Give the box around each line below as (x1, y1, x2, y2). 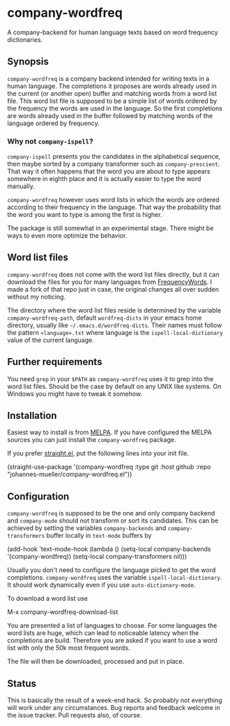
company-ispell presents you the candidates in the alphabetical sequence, (7, 152, 221, 161)
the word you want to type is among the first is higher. (7, 211, 162, 219)
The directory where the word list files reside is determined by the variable (7, 306, 222, 314)
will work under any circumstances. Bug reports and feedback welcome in (7, 704, 221, 712)
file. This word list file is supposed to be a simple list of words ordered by (7, 97, 217, 105)
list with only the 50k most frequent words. (7, 643, 130, 652)
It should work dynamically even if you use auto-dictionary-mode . (7, 581, 196, 589)
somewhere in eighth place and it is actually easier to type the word (7, 175, 201, 183)
